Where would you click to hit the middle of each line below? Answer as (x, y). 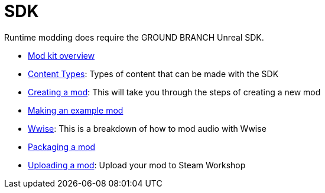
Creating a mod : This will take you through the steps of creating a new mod (174, 92)
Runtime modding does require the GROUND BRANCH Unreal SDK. (134, 37)
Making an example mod (76, 110)
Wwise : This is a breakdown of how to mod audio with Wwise (147, 128)
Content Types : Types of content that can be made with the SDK (153, 74)
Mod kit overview (61, 55)
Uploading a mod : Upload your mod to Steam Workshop (137, 165)
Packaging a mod (62, 147)
